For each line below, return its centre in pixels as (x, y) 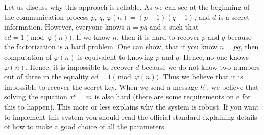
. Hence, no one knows (214, 56)
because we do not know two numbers (201, 66)
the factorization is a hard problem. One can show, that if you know (111, 47)
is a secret (234, 17)
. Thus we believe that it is (201, 77)
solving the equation (36, 97)
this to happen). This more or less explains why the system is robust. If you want (131, 106)
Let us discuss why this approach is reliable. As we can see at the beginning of (127, 7)
